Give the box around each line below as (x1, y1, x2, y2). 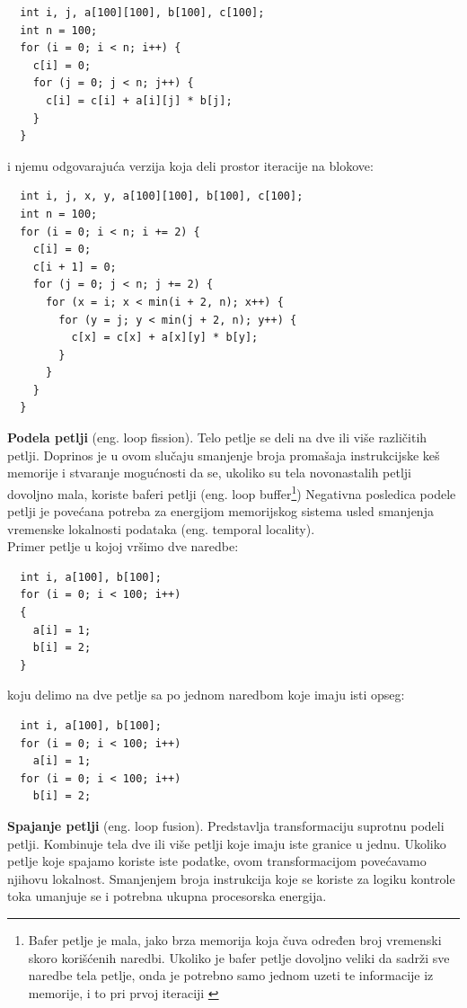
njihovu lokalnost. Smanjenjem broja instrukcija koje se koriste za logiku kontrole (7, 869, 455, 888)
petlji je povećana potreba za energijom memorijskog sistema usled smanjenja (7, 502, 434, 521)
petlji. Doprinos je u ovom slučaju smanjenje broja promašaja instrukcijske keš (7, 445, 440, 464)
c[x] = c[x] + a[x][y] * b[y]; (71, 331, 259, 344)
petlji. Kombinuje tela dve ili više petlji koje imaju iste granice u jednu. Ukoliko (7, 834, 446, 852)
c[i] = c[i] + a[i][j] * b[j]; (45, 94, 233, 107)
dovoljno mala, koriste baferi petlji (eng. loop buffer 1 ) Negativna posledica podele (7, 481, 456, 503)
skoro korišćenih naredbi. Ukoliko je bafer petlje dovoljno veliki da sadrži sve (28, 948, 450, 967)
